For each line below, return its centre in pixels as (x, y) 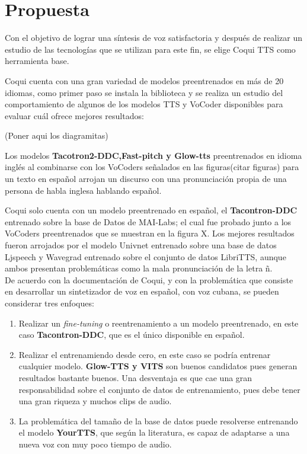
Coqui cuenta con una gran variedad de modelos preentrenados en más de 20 (144, 80)
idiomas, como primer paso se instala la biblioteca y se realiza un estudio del (144, 92)
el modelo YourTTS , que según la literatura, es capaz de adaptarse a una (154, 432)
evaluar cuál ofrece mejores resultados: (74, 115)
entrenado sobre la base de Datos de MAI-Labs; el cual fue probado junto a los (148, 221)
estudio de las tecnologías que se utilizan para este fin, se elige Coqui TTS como (150, 49)
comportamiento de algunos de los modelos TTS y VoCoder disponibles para (144, 104)
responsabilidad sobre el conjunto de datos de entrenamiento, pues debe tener (159, 389)
